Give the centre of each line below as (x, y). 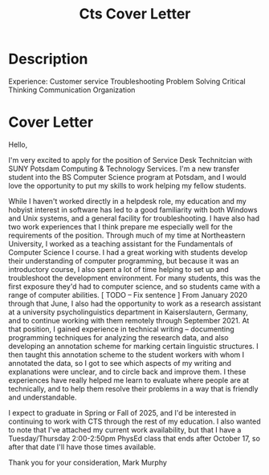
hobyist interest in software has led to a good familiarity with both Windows (133, 209)
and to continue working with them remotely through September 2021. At (129, 320)
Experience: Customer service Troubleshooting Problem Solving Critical (127, 81)
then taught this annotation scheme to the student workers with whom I (126, 355)
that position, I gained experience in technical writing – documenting (121, 329)
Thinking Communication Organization (72, 90)
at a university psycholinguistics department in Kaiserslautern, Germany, (128, 312)
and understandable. (43, 397)
